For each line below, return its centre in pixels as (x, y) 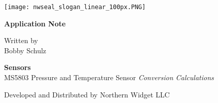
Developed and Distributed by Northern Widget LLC (87, 94)
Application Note (35, 23)
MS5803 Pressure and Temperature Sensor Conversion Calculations (109, 77)
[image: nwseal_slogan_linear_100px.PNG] (75, 7)
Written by (21, 40)
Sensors (17, 67)
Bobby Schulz (25, 50)
